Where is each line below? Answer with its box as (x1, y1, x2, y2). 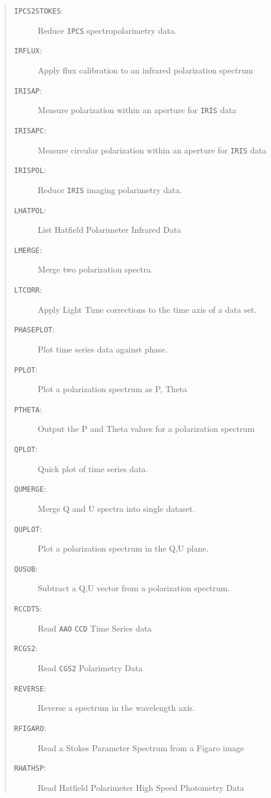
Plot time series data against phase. (37, 342, 168, 355)
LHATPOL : (14, 203, 46, 216)
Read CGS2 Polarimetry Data (37, 661, 143, 674)
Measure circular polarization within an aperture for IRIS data (37, 143, 267, 156)
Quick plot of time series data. (37, 462, 148, 475)
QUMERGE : (14, 482, 46, 495)
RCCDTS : (14, 602, 42, 614)
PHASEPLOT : (14, 323, 55, 335)
